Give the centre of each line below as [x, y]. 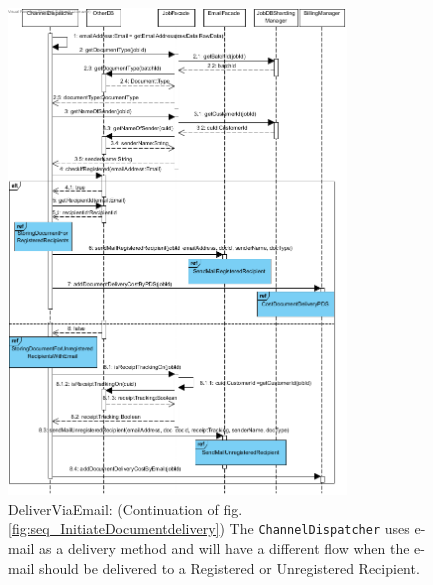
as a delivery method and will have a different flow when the [224, 548]
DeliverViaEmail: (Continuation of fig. [125, 508]
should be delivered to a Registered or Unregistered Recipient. [229, 567]
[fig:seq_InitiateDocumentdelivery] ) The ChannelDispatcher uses [209, 528]
